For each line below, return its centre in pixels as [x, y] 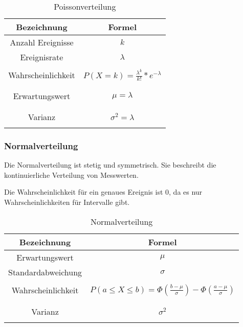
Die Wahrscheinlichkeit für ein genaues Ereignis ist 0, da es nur [103, 192]
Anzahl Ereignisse [42, 42]
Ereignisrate [42, 57]
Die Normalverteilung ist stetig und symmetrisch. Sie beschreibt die [110, 165]
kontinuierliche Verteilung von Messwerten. [71, 174]
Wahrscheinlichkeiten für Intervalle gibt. [67, 202]
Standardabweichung [45, 272]
